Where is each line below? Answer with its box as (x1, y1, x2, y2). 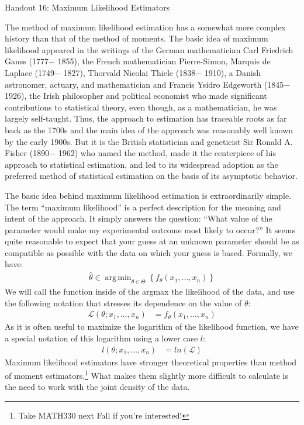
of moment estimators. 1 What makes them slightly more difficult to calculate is (5, 368, 288, 381)
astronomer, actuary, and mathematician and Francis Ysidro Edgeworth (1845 (5, 78, 284, 90)
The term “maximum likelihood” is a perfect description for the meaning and (5, 201, 281, 213)
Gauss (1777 (5, 55, 49, 67)
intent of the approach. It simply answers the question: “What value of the (5, 212, 272, 224)
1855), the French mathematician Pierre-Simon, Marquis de (57, 55, 271, 67)
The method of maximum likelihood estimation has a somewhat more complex (5, 20, 286, 33)
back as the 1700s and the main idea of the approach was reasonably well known (5, 123, 293, 136)
